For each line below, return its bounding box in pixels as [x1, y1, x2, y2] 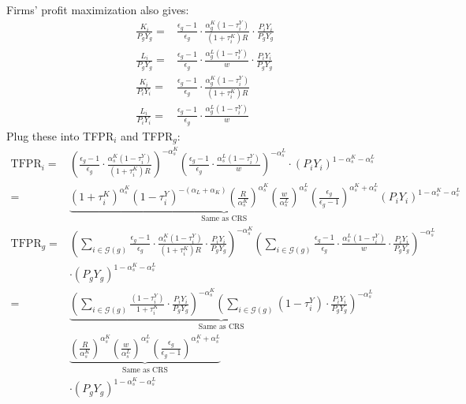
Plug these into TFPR [6, 127, 114, 144]
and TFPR [121, 127, 173, 144]
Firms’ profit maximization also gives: [6, 2, 189, 17]
